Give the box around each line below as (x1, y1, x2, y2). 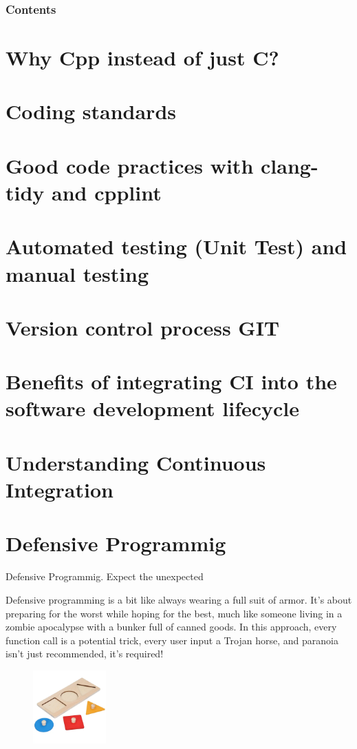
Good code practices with (6, 151, 254, 179)
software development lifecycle (6, 394, 300, 422)
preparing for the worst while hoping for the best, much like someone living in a (6, 606, 343, 620)
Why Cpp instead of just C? (6, 43, 279, 72)
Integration (6, 475, 113, 504)
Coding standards (6, 97, 176, 125)
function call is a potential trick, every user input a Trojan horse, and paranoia (6, 633, 338, 647)
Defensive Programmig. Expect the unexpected (6, 569, 204, 584)
